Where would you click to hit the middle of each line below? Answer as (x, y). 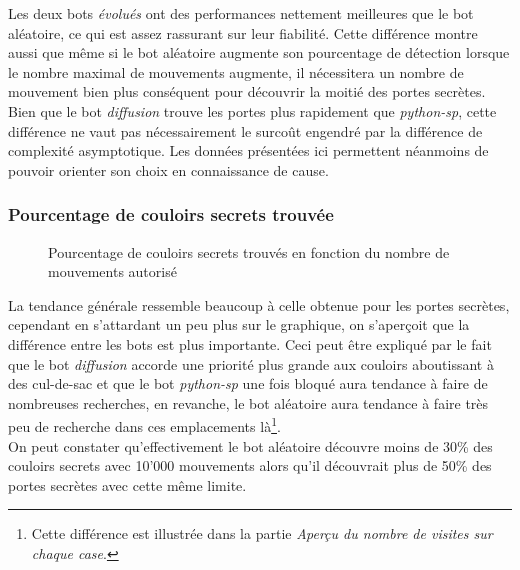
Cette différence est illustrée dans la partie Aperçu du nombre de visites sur (262, 533)
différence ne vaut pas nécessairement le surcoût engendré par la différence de (245, 130)
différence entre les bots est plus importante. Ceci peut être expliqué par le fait (250, 343)
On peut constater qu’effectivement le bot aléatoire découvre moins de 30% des (250, 445)
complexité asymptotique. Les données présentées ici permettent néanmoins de (248, 150)
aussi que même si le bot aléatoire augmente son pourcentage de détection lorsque (259, 52)
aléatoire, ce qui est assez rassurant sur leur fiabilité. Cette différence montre (243, 32)
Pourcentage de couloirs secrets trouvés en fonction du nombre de (249, 251)
